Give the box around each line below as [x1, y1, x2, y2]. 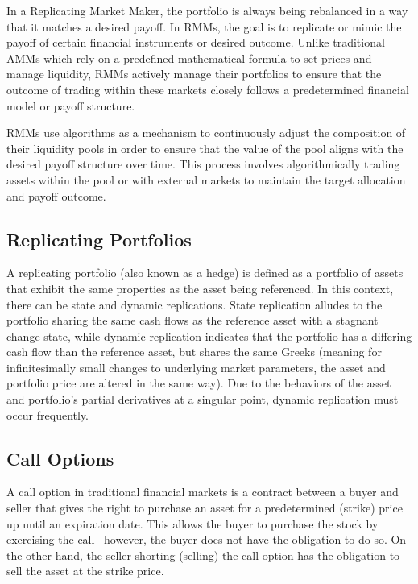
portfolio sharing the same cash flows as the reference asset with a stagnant [6, 312, 379, 329]
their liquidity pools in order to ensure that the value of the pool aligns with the [6, 139, 404, 156]
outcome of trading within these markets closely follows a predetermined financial [6, 81, 409, 97]
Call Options [6, 445, 114, 470]
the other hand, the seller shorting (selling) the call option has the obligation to [6, 546, 400, 563]
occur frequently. [6, 406, 89, 423]
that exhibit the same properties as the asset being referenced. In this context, [6, 280, 394, 296]
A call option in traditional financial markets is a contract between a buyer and [6, 483, 399, 500]
